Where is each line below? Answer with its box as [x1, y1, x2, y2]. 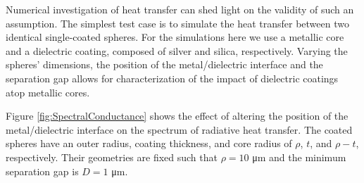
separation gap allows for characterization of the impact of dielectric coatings [6, 70, 339, 85]
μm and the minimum [252, 149, 346, 164]
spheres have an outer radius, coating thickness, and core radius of [6, 136, 292, 151]
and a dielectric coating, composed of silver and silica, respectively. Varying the [6, 43, 348, 58]
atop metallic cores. [6, 84, 90, 99]
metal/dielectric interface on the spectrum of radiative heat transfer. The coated [6, 122, 353, 137]
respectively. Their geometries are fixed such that [6, 149, 218, 164]
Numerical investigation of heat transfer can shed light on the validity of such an [6, 2, 354, 16]
